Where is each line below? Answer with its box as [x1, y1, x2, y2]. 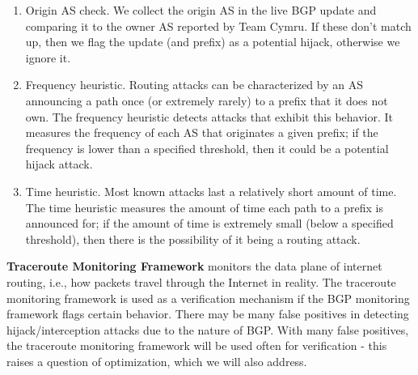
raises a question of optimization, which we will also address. [6, 352, 307, 369]
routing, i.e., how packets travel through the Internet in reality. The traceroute [6, 273, 396, 290]
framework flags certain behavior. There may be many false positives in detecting [6, 305, 409, 322]
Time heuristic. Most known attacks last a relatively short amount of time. [25, 182, 397, 199]
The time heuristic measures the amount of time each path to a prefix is [25, 198, 383, 215]
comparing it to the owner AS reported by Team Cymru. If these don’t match [25, 17, 412, 34]
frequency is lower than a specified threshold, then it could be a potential [25, 139, 389, 156]
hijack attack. [25, 156, 93, 173]
